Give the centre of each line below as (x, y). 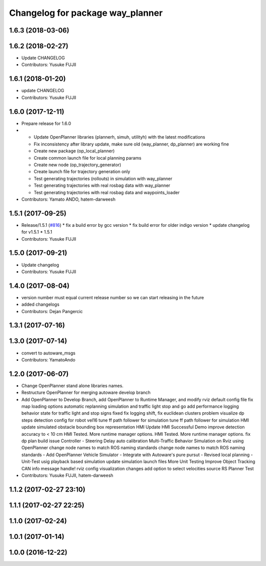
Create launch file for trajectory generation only (82, 172)
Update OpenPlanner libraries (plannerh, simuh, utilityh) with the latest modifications (119, 137)
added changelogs (40, 304)
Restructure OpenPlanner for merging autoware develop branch (86, 392)
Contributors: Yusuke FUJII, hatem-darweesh (67, 475)
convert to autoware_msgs (49, 353)
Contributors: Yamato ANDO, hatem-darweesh (68, 199)
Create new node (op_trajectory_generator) (78, 165)
